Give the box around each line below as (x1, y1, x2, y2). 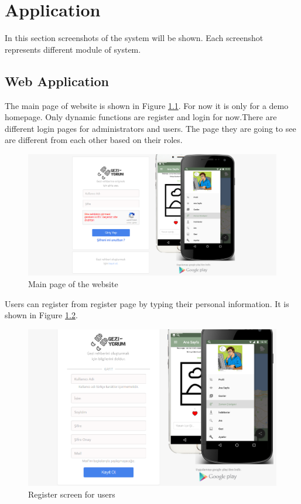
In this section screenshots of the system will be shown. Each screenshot (5, 32, 264, 44)
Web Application (5, 71, 110, 90)
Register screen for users (28, 488, 115, 500)
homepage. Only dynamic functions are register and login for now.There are (5, 111, 277, 123)
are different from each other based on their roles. (5, 134, 183, 146)
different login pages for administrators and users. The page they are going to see (5, 122, 296, 134)
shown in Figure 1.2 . (5, 309, 78, 321)
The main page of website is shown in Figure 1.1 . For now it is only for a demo (5, 99, 289, 111)
